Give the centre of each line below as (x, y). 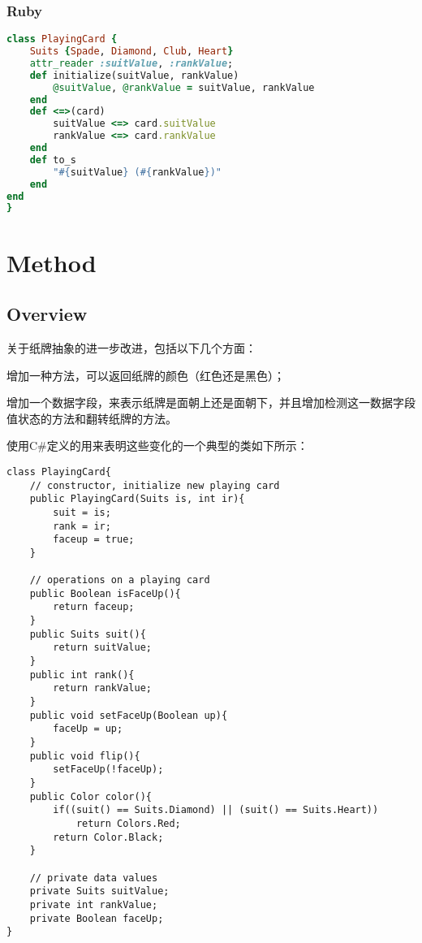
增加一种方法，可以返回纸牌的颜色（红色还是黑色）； (146, 375)
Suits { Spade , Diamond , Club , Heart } (131, 52)
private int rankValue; (94, 904)
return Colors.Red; (128, 823)
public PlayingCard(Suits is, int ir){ (137, 499)
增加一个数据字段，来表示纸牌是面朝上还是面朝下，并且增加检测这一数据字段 (211, 402)
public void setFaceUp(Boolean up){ (129, 715)
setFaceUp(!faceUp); (108, 770)
